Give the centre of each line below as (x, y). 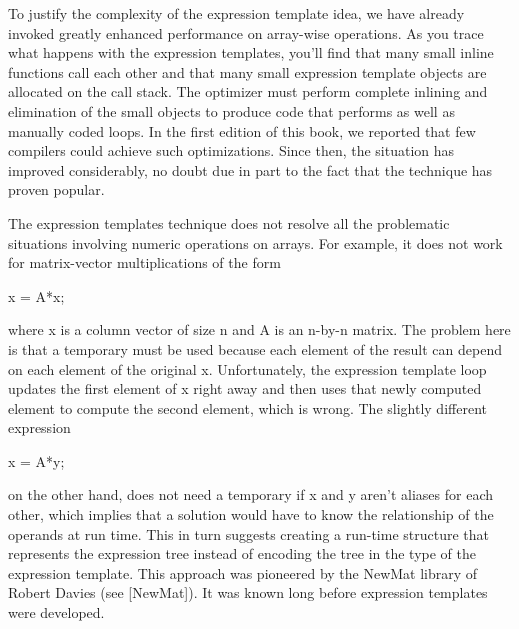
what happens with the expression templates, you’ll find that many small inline (251, 52)
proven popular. (56, 189)
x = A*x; (36, 295)
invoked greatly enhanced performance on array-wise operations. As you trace (246, 32)
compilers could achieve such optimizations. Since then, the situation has (231, 150)
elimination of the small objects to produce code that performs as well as (231, 110)
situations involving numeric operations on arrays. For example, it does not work (255, 242)
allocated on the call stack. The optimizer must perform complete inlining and (248, 91)
